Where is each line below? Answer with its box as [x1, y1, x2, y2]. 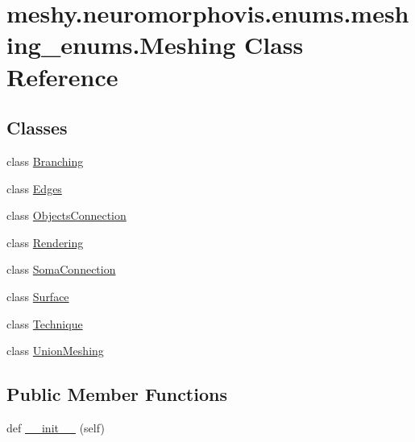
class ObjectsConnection [6, 207, 127, 224]
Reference [6, 60, 118, 93]
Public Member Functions [6, 382, 227, 407]
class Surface [6, 287, 69, 304]
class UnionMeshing [6, 342, 104, 359]
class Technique [6, 315, 83, 332]
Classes [6, 115, 68, 140]
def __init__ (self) [6, 419, 105, 436]
